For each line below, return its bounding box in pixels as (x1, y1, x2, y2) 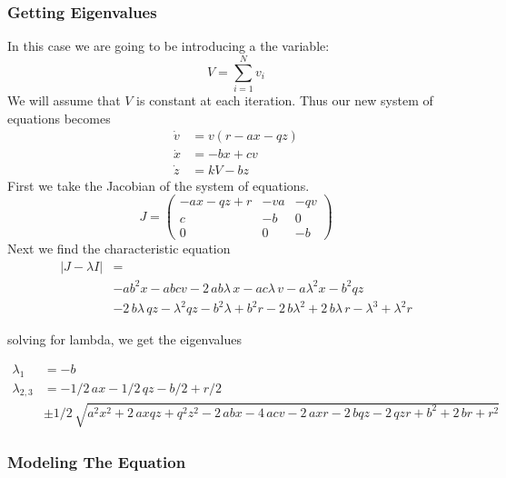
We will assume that (7, 90, 121, 109)
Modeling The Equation (7, 450, 186, 473)
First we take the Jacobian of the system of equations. (7, 175, 310, 194)
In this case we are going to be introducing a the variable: (7, 36, 330, 55)
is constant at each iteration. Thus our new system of (136, 90, 433, 109)
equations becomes (7, 108, 111, 127)
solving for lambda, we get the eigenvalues (7, 330, 243, 349)
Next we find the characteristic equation (7, 239, 231, 258)
